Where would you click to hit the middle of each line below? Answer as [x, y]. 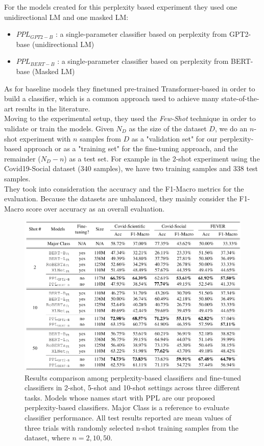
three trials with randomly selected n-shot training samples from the [132, 427]
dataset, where [47, 438]
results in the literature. [53, 108]
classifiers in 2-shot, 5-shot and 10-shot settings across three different [132, 388]
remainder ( [22, 158]
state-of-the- [240, 98]
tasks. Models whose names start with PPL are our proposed [120, 397]
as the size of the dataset [168, 128]
